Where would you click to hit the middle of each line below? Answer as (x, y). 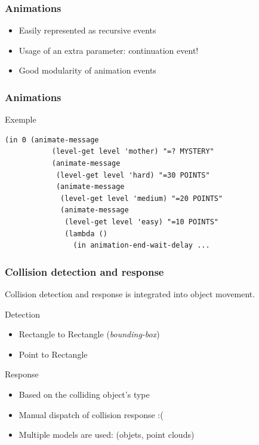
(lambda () (86, 234)
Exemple (21, 119)
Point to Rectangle (53, 354)
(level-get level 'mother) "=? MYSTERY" (133, 152)
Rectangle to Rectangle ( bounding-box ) (89, 334)
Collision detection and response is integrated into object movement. (130, 293)
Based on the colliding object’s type (84, 394)
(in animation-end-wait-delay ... (141, 246)
